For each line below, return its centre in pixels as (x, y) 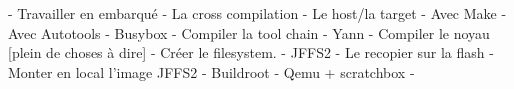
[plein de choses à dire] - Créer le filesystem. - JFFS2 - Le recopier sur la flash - (251, 52)
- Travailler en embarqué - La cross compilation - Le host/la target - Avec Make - (257, 13)
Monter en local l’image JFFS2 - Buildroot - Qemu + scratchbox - (211, 71)
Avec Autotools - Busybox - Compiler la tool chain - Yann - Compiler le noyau (249, 32)
